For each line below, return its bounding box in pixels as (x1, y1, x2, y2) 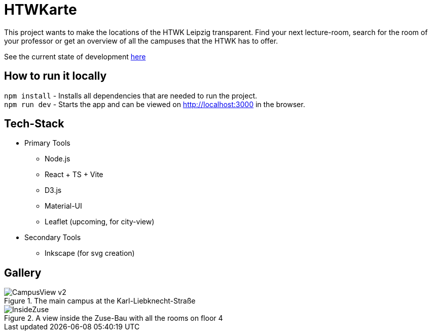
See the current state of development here (4, 52, 146, 61)
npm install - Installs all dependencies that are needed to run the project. (4, 91, 258, 100)
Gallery (4, 266, 42, 279)
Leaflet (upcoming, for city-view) (45, 217, 155, 226)
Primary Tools (24, 139, 70, 148)
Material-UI (45, 202, 82, 211)
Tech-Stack (4, 117, 64, 130)
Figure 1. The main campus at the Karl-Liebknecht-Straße (4, 296, 196, 306)
